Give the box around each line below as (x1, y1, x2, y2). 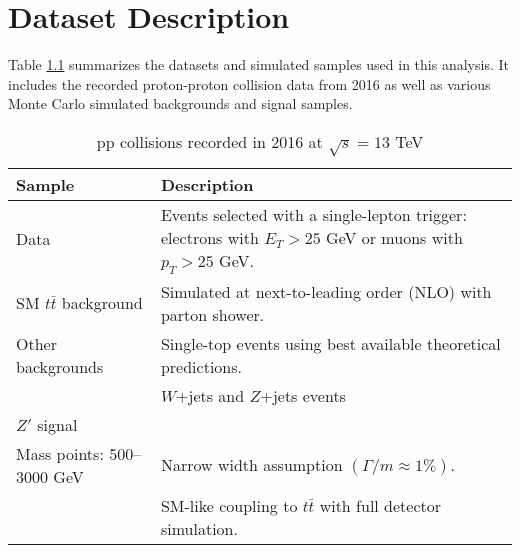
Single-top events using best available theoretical (160, 331, 501, 355)
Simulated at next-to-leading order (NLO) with (160, 279, 492, 303)
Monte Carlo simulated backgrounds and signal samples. (8, 93, 353, 114)
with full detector (319, 493, 442, 517)
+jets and (176, 383, 245, 407)
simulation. (160, 516, 238, 540)
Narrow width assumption (160, 453, 343, 477)
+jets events (260, 383, 346, 407)
